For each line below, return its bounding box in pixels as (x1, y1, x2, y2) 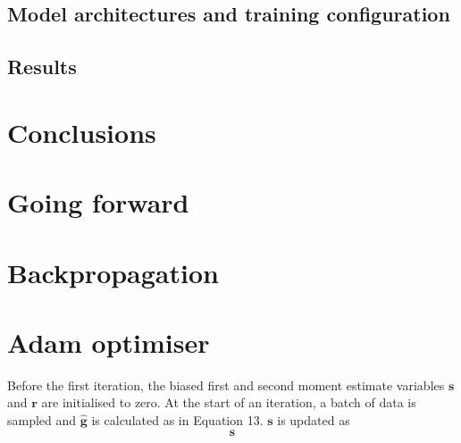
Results (7, 53, 77, 80)
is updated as (277, 411, 350, 429)
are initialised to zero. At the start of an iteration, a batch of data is (41, 393, 416, 412)
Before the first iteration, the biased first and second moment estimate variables (7, 375, 445, 394)
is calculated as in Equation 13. (91, 411, 264, 429)
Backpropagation (7, 254, 219, 290)
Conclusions (7, 113, 156, 150)
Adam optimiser (7, 323, 210, 360)
